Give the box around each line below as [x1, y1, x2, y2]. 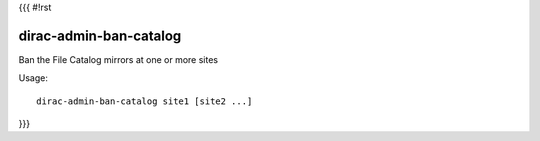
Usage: [18, 72, 49, 84]
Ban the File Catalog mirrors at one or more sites [18, 53, 219, 65]
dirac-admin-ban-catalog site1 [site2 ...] [36, 95, 253, 107]
